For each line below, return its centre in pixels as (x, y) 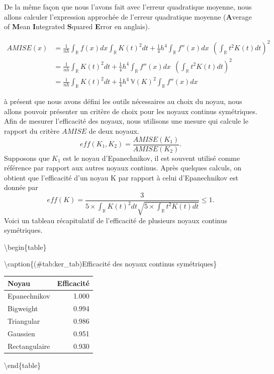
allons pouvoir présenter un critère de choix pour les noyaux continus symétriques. (131, 111)
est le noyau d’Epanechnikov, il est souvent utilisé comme (151, 158)
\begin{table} (25, 247)
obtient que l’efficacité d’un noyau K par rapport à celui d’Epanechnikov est (121, 177)
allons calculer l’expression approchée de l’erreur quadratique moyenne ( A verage (128, 16)
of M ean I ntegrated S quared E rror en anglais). (77, 26)
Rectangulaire (29, 346)
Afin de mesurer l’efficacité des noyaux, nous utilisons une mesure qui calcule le (126, 121)
